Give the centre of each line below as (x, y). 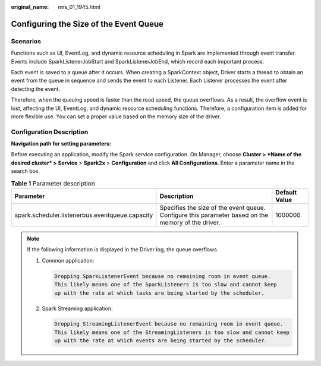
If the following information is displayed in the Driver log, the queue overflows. (123, 250)
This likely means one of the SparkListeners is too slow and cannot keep (166, 285)
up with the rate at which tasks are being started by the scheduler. (159, 293)
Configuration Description (50, 132)
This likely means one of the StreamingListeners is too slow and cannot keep (172, 332)
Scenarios (26, 41)
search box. (26, 171)
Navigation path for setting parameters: (61, 144)
